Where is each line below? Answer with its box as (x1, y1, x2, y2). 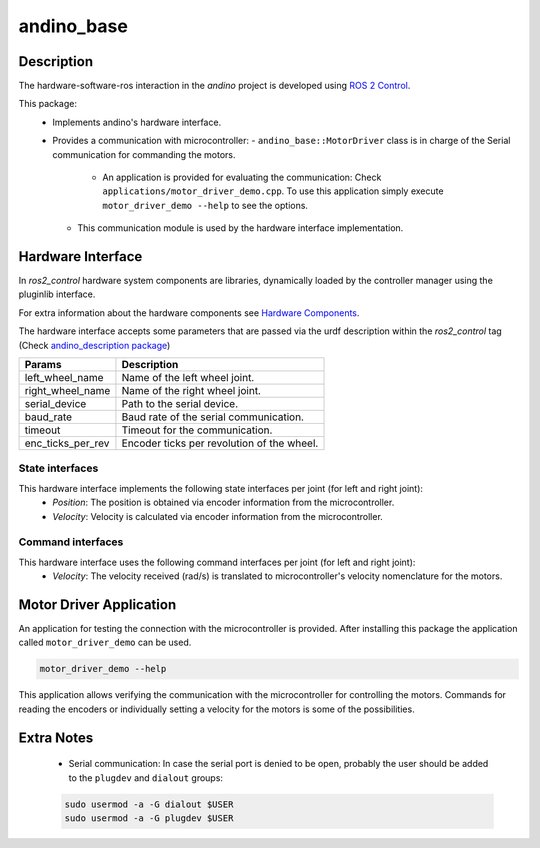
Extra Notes (18, 729, 94, 746)
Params (24, 358, 62, 372)
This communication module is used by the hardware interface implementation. (77, 222, 404, 234)
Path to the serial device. (121, 397, 239, 411)
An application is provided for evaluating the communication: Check (102, 171, 382, 184)
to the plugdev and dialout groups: (68, 771, 224, 784)
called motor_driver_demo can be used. (18, 636, 192, 649)
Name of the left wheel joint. (121, 371, 255, 385)
